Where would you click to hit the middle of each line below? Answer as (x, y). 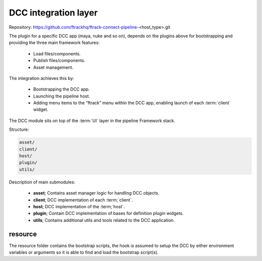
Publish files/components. (59, 61)
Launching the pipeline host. (62, 96)
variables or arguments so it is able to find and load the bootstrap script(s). (84, 252)
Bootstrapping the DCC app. (61, 89)
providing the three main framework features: (54, 43)
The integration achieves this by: (42, 78)
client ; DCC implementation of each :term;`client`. (83, 200)
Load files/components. (57, 54)
